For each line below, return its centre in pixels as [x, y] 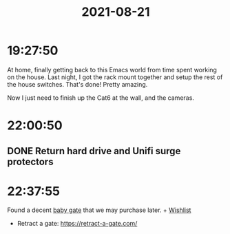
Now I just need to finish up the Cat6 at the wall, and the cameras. [101, 98]
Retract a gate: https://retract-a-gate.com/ [77, 224]
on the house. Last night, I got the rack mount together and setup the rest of [115, 77]
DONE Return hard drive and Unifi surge [94, 151]
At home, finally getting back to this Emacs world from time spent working [112, 70]
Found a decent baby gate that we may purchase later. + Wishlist [99, 210]
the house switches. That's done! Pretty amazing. [77, 84]
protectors [30, 161]
